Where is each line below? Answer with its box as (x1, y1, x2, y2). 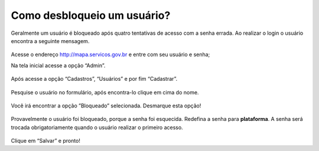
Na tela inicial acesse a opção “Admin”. (11, 62, 106, 69)
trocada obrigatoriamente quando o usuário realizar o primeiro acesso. (11, 124, 183, 131)
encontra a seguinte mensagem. (11, 37, 90, 44)
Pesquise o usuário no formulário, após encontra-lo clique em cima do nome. (11, 88, 199, 96)
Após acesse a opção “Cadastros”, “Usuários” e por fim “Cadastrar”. (11, 75, 178, 83)
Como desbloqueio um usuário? (11, 9, 171, 22)
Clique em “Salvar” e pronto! (11, 137, 81, 145)
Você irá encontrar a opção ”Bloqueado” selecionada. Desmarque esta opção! (11, 102, 201, 109)
